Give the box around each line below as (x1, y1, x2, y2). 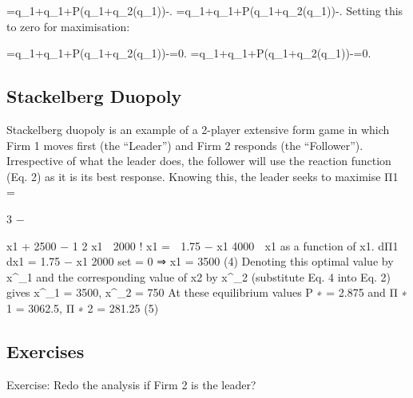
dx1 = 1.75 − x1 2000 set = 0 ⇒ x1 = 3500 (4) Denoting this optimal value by (6, 253, 394, 270)
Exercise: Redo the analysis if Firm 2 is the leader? (6, 376, 256, 392)
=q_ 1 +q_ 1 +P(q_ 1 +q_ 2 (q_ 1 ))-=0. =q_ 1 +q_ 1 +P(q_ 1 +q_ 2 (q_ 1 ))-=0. (6, 45, 371, 61)
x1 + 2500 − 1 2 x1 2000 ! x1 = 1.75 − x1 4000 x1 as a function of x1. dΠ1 (6, 237, 399, 254)
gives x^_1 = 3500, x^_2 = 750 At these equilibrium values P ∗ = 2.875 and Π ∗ (6, 284, 407, 301)
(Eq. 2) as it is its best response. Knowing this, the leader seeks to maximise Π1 (6, 167, 399, 184)
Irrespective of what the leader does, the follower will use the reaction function (6, 152, 391, 169)
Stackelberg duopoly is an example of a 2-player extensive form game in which (6, 120, 390, 137)
